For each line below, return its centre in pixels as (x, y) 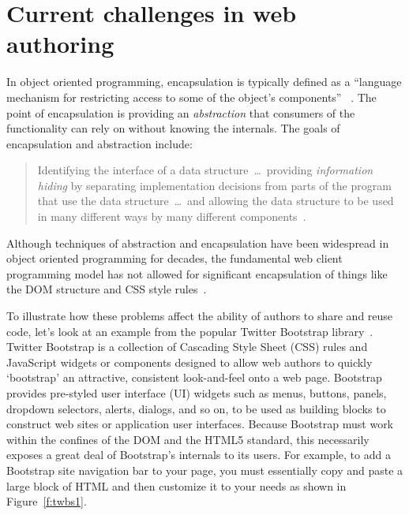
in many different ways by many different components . (172, 216)
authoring (60, 44)
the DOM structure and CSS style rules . (107, 289)
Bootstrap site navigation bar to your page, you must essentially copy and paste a (205, 470)
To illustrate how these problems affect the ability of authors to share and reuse (200, 316)
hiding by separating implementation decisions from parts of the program (214, 185)
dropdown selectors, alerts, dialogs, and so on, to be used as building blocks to (196, 408)
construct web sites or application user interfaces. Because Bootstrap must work (200, 424)
